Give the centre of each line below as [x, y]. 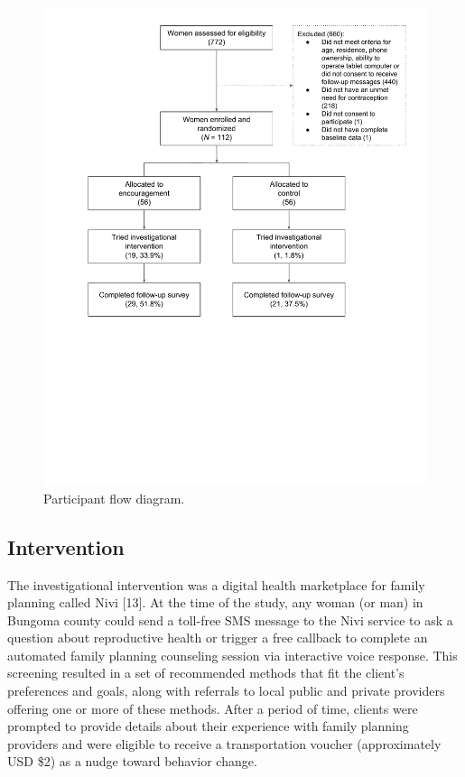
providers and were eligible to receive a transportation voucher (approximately [224, 743]
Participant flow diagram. [114, 498]
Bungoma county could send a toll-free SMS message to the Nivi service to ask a [230, 620]
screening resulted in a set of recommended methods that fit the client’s [206, 673]
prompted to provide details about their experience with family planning [208, 726]
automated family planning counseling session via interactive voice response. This [232, 655]
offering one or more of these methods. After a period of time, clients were [213, 708]
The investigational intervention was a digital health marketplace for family [216, 584]
